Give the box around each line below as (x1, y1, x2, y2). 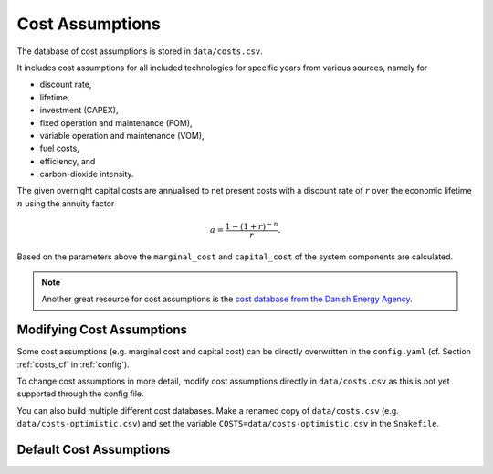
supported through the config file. (16, 388, 145, 399)
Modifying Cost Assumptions (16, 322, 187, 338)
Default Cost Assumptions (16, 441, 171, 457)
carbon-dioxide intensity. (39, 169, 134, 180)
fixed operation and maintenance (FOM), (39, 117, 193, 128)
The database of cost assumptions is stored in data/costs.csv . (16, 46, 264, 57)
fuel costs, (39, 142, 79, 154)
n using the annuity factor (16, 197, 115, 209)
